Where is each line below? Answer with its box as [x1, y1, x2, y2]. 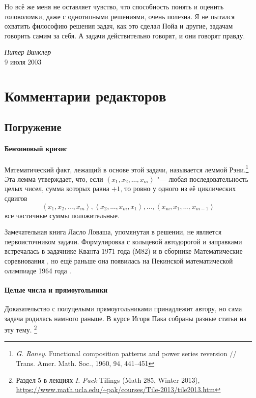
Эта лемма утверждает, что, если [4, 173, 103, 184]
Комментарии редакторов [4, 85, 167, 105]
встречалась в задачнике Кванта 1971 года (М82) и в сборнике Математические [4, 246, 243, 256]
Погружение [4, 119, 61, 134]
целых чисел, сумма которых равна [4, 183, 110, 194]
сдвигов [4, 193, 28, 203]
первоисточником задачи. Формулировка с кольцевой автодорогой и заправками [4, 236, 242, 246]
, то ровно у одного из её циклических [120, 183, 236, 194]
